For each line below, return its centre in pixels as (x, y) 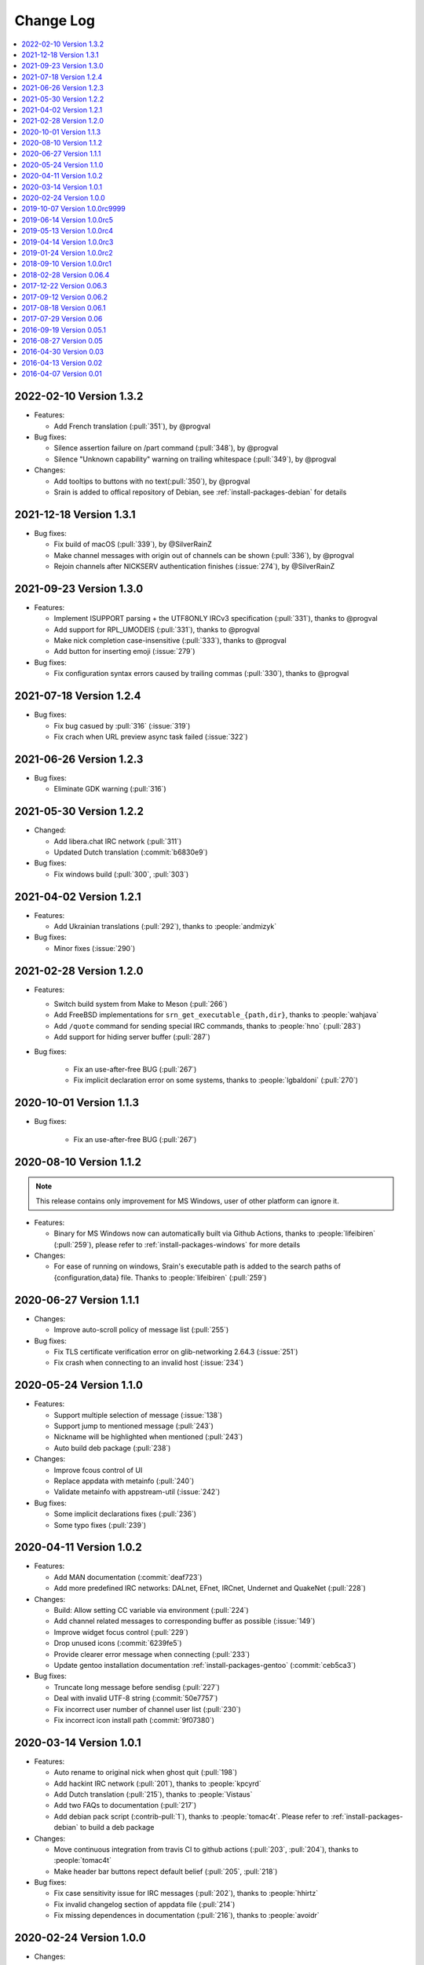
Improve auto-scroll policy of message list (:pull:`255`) (141, 1330)
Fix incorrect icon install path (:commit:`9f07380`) (134, 1720)
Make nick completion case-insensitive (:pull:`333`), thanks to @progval (170, 641)
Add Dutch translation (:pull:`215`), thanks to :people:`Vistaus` (153, 1794)
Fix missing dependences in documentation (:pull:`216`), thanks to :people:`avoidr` (186, 1915)
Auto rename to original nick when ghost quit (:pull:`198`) (146, 1772)
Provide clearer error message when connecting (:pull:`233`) (152, 1654)
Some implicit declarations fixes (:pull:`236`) (125, 1514)
